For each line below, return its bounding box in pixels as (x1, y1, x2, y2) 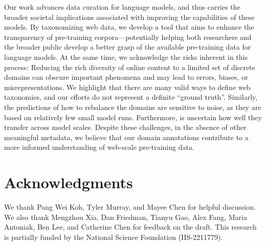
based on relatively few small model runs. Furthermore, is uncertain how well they (4, 111, 262, 122)
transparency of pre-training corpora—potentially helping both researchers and (4, 31, 252, 42)
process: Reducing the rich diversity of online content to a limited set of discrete (4, 61, 255, 72)
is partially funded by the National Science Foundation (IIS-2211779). (4, 231, 223, 242)
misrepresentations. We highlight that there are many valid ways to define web (4, 81, 251, 92)
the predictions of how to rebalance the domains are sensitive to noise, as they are (4, 101, 261, 112)
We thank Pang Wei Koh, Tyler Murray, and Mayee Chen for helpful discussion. (4, 202, 256, 212)
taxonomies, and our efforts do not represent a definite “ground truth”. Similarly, (4, 92, 258, 102)
